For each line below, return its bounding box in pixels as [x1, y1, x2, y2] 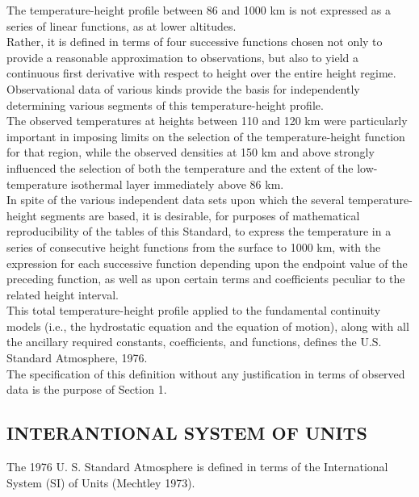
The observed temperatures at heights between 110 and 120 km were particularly [6, 112, 408, 129]
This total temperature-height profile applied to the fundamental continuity [6, 302, 381, 319]
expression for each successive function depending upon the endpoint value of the [6, 254, 408, 271]
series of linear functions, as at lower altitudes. [6, 17, 237, 34]
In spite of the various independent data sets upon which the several [6, 191, 345, 208]
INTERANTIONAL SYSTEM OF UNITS [6, 420, 367, 445]
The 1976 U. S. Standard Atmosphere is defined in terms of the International [6, 458, 388, 475]
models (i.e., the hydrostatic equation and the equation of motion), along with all [6, 317, 409, 334]
